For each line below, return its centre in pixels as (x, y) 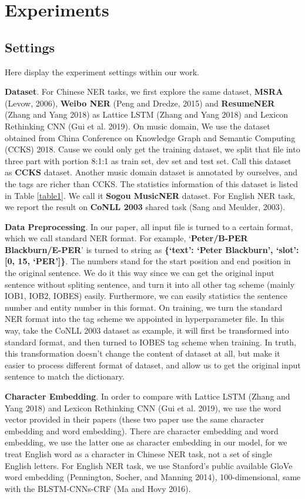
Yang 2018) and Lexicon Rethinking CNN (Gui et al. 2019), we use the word (143, 407)
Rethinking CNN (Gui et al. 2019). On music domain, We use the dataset (138, 126)
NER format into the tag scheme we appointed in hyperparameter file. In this (145, 319)
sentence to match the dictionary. (65, 376)
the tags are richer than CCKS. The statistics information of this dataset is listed (151, 183)
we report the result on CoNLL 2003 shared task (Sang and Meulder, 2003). (145, 207)
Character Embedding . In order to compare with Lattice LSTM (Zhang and (148, 396)
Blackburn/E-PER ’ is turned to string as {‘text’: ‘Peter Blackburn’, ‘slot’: (152, 249)
